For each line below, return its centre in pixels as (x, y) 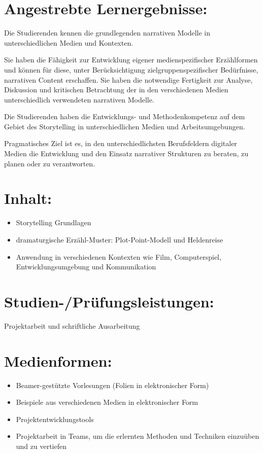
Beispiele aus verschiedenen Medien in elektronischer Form (107, 402)
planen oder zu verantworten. (50, 163)
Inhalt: (28, 198)
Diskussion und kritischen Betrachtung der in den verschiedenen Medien (116, 90)
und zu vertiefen (41, 446)
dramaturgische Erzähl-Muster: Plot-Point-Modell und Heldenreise (120, 239)
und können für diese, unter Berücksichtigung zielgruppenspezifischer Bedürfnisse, (131, 69)
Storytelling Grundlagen (54, 222)
